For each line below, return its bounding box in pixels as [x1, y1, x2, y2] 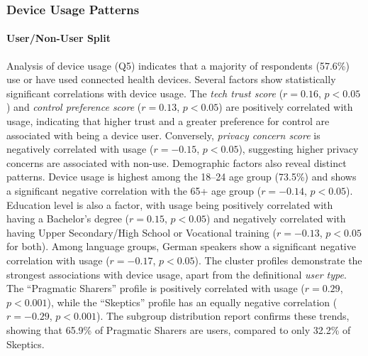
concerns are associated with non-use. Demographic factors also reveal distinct [6, 155, 347, 170]
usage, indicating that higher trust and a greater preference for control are [6, 114, 330, 129]
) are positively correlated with [218, 99, 353, 114]
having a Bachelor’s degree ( [6, 211, 129, 226]
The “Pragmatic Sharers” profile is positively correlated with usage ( [6, 281, 305, 296]
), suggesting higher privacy [238, 141, 359, 156]
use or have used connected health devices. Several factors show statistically [6, 72, 336, 87]
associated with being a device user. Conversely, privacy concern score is [6, 127, 320, 142]
